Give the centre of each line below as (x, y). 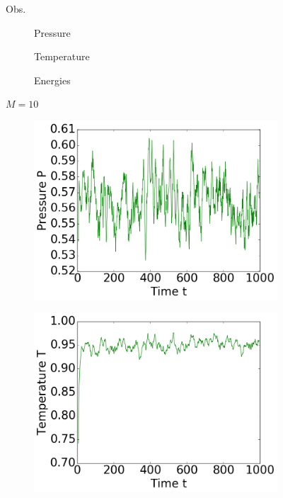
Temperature (62, 56)
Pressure (52, 32)
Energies (52, 80)
